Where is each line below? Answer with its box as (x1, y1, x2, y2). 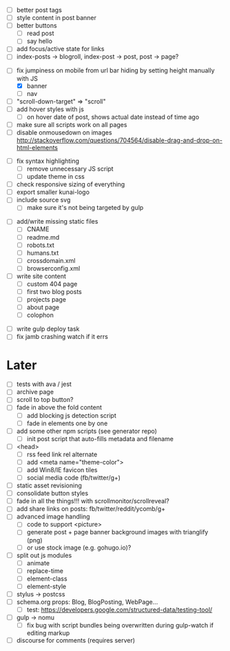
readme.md (26, 233, 60, 241)
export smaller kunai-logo (16, 188, 90, 196)
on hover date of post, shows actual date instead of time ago (26, 113, 200, 121)
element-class (26, 574, 67, 583)
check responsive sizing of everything (16, 180, 125, 188)
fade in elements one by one (26, 419, 108, 427)
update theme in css (26, 173, 85, 181)
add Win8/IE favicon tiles (26, 465, 98, 474)
